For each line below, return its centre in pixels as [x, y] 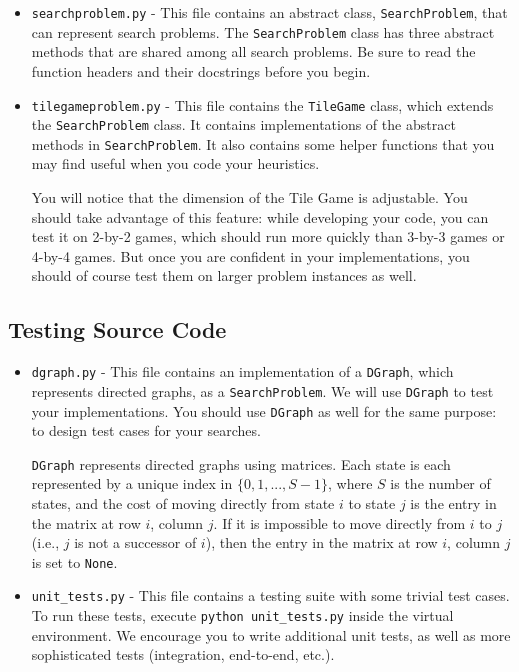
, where [350, 483]
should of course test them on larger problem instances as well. [224, 275]
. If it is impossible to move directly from [339, 522]
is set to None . [74, 561]
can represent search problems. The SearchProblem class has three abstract [263, 31]
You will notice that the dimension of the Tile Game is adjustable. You [249, 197]
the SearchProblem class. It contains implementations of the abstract [243, 124]
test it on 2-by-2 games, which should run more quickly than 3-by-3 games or [268, 236]
